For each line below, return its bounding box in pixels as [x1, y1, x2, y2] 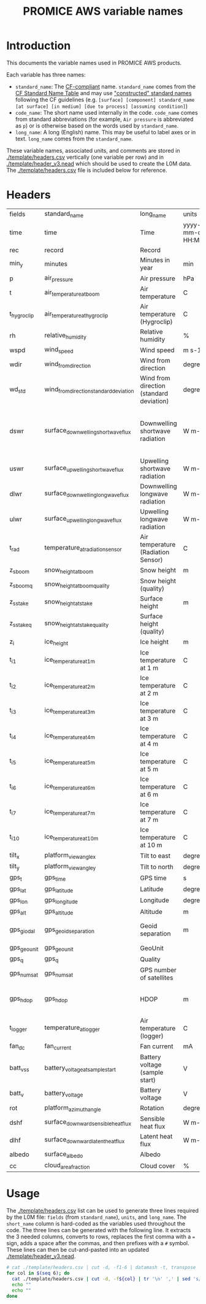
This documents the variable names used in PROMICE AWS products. [6, 59, 182, 66]
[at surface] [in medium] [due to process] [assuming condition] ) [15, 102, 188, 110]
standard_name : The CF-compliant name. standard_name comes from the [15, 83, 196, 90]
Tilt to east [140, 851, 170, 860]
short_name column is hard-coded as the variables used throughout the [6, 1220, 186, 1227]
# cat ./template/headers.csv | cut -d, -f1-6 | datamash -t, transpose [6, 1265, 196, 1271]
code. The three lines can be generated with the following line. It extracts [6, 1227, 191, 1234]
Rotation [140, 1104, 164, 1113]
